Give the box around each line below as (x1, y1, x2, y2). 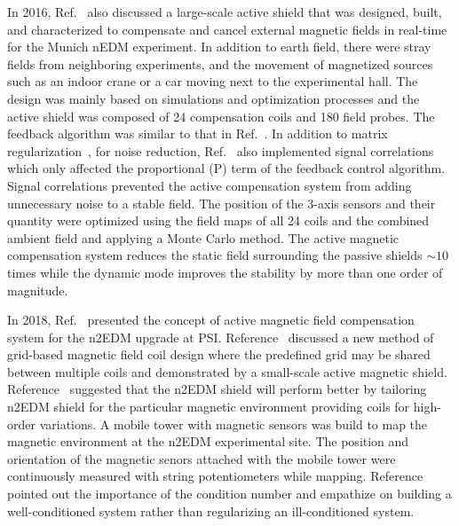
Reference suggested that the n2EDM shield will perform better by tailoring (7, 380, 427, 398)
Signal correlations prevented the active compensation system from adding (7, 176, 412, 194)
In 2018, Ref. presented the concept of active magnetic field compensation (7, 310, 415, 329)
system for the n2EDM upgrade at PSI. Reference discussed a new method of (7, 327, 434, 346)
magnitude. (7, 280, 68, 299)
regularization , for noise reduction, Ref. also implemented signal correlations (7, 141, 434, 160)
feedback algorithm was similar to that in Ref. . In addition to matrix (7, 124, 388, 143)
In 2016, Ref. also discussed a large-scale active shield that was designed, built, (7, 3, 442, 20)
